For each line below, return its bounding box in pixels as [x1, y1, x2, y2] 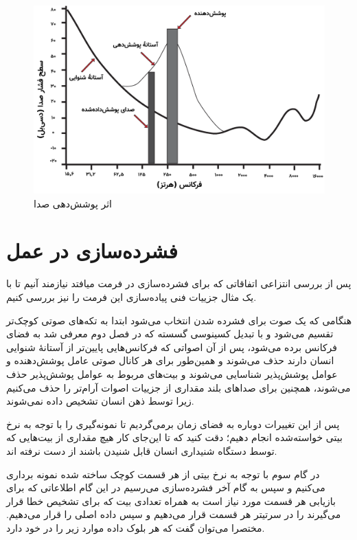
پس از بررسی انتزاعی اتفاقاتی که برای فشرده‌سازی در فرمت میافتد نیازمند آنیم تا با [6, 276, 352, 291]
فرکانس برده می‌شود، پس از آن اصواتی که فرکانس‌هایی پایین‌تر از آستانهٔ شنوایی [6, 339, 337, 354]
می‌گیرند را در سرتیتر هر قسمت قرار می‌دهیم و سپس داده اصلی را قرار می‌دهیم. [6, 507, 341, 521]
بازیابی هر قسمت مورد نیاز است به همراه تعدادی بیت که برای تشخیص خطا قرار [6, 493, 336, 508]
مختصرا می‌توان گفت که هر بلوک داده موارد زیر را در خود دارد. [6, 520, 265, 535]
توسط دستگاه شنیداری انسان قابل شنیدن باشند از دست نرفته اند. [6, 443, 277, 458]
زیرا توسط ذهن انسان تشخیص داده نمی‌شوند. [6, 394, 194, 408]
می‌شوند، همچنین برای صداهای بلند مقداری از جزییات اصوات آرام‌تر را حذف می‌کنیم [6, 380, 351, 394]
